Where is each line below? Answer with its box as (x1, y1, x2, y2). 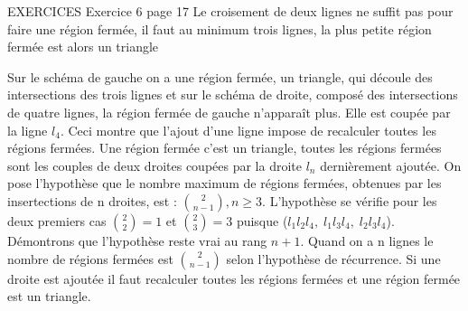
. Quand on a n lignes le (300, 231, 434, 250)
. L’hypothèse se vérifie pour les (262, 191, 437, 210)
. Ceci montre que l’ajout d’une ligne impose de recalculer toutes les (60, 120, 436, 139)
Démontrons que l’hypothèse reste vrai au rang (7, 231, 267, 250)
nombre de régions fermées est (7, 249, 173, 268)
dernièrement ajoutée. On (320, 155, 462, 174)
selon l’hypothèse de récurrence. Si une (226, 249, 441, 268)
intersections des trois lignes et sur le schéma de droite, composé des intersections (7, 85, 458, 104)
